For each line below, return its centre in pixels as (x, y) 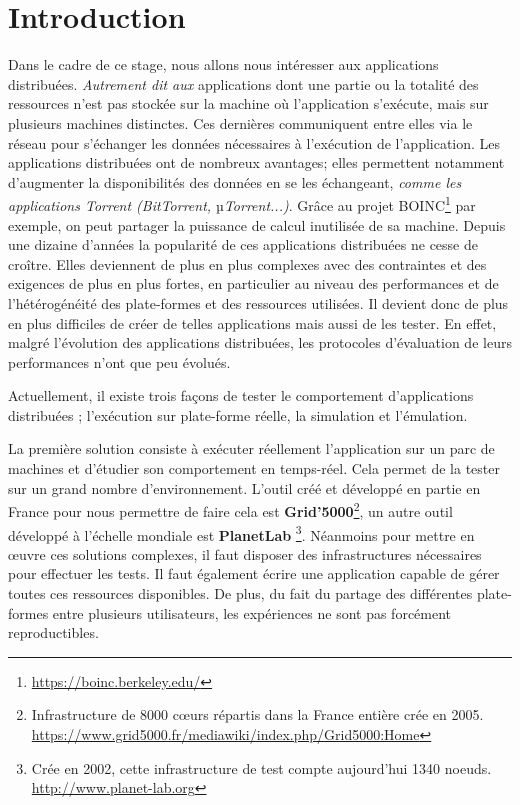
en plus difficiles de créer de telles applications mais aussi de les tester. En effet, (252, 322)
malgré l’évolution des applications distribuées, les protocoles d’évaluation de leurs (260, 342)
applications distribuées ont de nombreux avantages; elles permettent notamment (256, 162)
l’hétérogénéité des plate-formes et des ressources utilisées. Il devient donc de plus (258, 302)
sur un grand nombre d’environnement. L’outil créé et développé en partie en (244, 487)
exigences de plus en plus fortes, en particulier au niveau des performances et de (253, 283)
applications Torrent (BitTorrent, (110, 204)
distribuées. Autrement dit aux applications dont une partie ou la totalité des (243, 83)
